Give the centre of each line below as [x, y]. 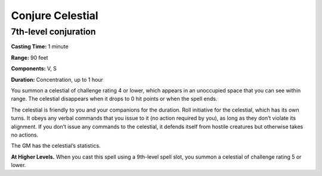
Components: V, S [34, 69]
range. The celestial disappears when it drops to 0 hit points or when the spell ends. [114, 99]
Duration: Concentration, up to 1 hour [57, 79]
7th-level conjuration [54, 32]
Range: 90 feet [30, 57]
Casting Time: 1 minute [40, 47]
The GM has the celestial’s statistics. [56, 146]
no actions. [25, 135]
